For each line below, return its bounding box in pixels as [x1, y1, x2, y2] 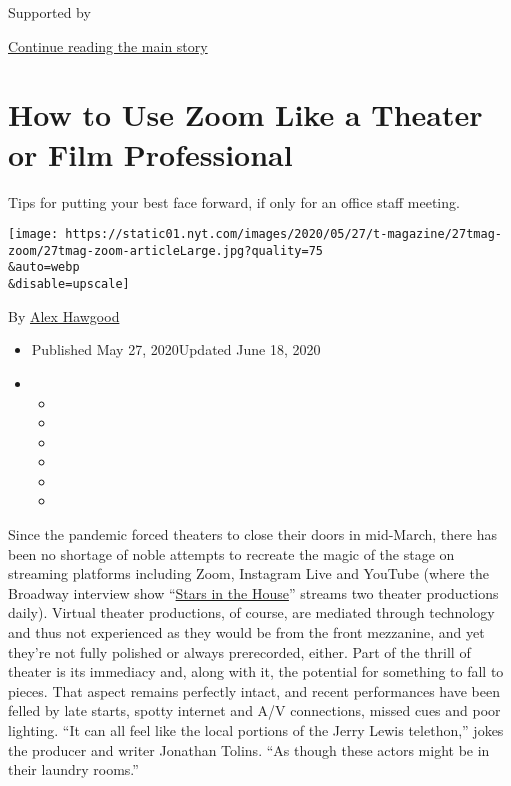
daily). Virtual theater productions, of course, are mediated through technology [8, 602, 495, 623]
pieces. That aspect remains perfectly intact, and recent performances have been [8, 680, 501, 701]
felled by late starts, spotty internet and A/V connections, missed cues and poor [8, 700, 501, 721]
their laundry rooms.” [8, 759, 139, 780]
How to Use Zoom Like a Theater [8, 94, 483, 135]
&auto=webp [8, 260, 80, 275]
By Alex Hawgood [8, 305, 120, 326]
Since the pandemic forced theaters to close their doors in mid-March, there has [8, 524, 497, 545]
